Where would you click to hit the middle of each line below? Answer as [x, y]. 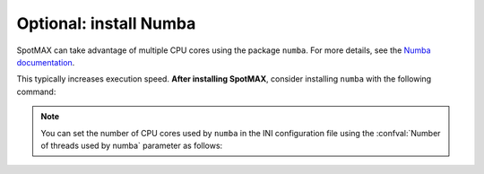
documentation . [46, 62]
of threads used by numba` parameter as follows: [132, 145]
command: [36, 91]
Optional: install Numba [106, 23]
